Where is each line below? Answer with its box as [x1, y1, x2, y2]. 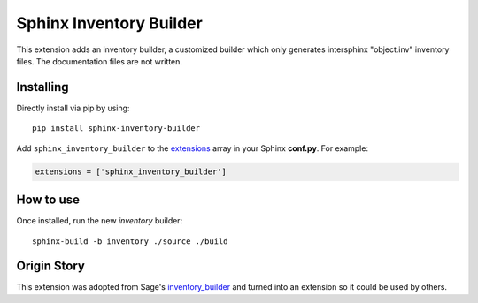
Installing [16, 80, 70, 95]
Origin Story [16, 259, 86, 274]
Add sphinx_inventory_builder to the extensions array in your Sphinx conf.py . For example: [16, 142, 369, 154]
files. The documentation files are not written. [16, 56, 183, 66]
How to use [16, 193, 80, 208]
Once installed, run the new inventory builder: [16, 216, 183, 226]
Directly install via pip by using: [16, 102, 130, 113]
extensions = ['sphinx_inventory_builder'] [35, 166, 227, 177]
